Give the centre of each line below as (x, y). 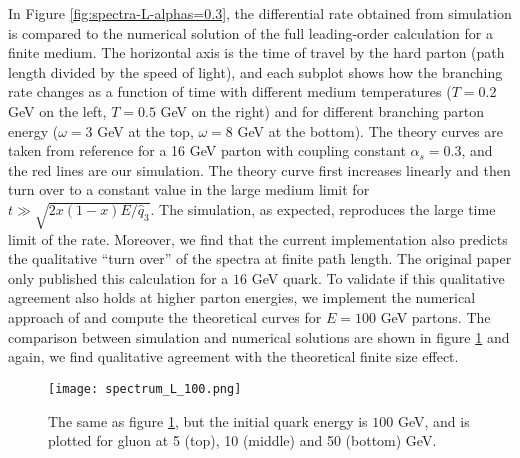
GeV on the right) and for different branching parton (322, 110)
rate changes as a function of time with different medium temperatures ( (230, 91)
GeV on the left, (57, 110)
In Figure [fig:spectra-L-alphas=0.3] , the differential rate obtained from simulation (260, 13)
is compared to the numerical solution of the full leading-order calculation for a (250, 32)
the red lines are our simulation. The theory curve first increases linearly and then (259, 169)
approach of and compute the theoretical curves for (165, 317)
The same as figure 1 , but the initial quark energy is (208, 420)
